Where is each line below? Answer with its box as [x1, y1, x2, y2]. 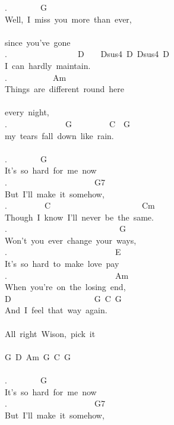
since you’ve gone [5, 36, 71, 48]
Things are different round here [5, 83, 124, 95]
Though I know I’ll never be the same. [5, 210, 154, 223]
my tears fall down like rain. [5, 129, 114, 141]
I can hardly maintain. [5, 59, 91, 71]
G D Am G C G [5, 350, 71, 363]
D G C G [5, 292, 122, 304]
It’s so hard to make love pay [5, 257, 119, 270]
